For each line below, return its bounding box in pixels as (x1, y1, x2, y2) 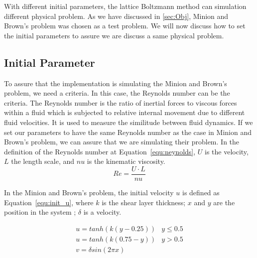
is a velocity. (83, 207, 122, 217)
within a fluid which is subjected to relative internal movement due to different (4, 107, 245, 118)
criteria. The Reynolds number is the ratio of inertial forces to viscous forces (4, 97, 237, 108)
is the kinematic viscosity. (87, 156, 165, 166)
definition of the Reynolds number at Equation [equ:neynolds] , (4, 146, 196, 156)
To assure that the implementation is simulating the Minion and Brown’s (4, 78, 227, 88)
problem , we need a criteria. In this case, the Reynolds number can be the (4, 88, 230, 98)
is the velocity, (205, 146, 249, 156)
